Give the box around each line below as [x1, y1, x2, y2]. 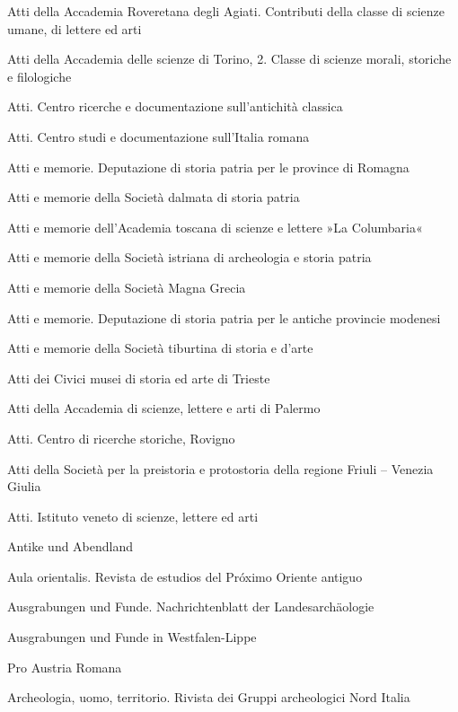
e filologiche [7, 66, 72, 85]
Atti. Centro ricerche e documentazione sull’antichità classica [7, 97, 343, 116]
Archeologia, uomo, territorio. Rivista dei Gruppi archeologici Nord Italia [7, 688, 410, 707]
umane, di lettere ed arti [7, 19, 142, 38]
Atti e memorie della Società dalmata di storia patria [7, 188, 300, 207]
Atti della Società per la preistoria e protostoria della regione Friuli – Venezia [7, 459, 434, 478]
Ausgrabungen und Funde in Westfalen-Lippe [7, 628, 257, 646]
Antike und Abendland [7, 537, 134, 556]
